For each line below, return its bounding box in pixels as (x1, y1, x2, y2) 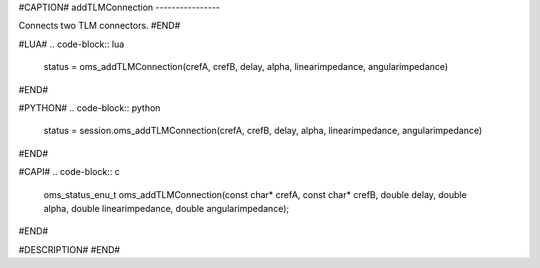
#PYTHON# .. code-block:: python (18, 101, 161, 114)
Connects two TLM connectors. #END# (18, 20, 181, 32)
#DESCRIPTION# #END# (18, 243, 120, 255)
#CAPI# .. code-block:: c (18, 166, 120, 178)
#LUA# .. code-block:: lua (18, 38, 125, 50)
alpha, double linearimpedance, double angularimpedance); (43, 202, 290, 214)
